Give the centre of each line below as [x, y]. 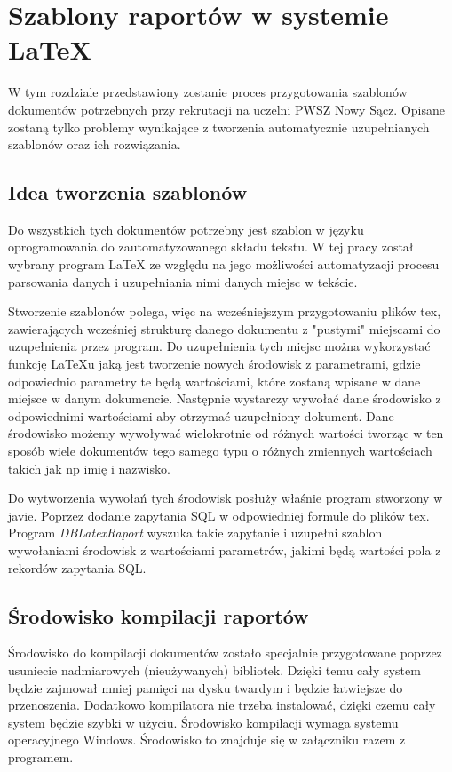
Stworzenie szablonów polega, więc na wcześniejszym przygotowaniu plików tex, [225, 311]
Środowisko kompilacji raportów [159, 615]
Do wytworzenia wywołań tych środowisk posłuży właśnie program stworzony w [226, 498]
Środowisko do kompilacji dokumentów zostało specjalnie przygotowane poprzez [225, 653]
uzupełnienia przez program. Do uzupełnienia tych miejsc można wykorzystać [219, 346]
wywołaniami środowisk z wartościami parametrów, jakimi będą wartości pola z [225, 549]
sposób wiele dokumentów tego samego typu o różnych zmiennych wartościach [220, 451]
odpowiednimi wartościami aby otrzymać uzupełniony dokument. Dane [201, 415]
